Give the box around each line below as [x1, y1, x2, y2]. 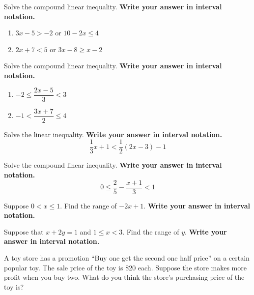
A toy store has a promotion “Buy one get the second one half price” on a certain [4, 252, 250, 263]
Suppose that [4, 226, 44, 236]
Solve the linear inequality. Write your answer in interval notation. [4, 129, 222, 139]
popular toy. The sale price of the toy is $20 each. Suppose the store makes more [4, 262, 247, 272]
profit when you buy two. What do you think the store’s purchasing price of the [4, 272, 245, 282]
